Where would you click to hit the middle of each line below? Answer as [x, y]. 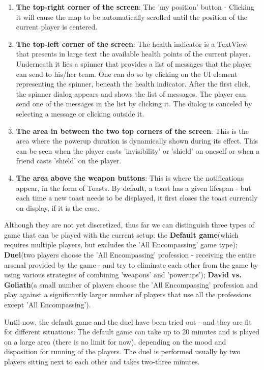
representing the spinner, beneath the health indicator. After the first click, [133, 84]
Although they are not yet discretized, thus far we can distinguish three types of [129, 225]
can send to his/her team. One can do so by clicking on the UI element [127, 74]
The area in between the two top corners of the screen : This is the [132, 131]
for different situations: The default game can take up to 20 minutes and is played [132, 332]
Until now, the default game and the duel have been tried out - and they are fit [128, 321]
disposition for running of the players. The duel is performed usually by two [122, 351]
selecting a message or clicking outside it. [80, 113]
